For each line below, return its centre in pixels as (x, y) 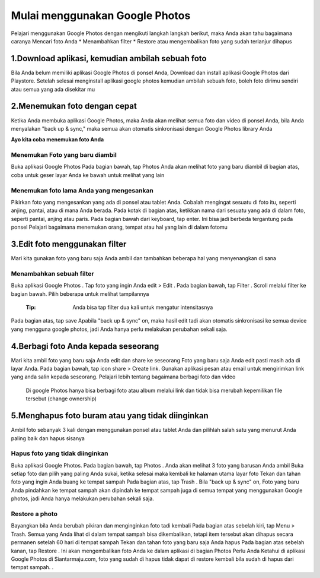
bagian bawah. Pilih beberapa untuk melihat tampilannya (80, 293)
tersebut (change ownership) (61, 399)
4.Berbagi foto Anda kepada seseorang (85, 346)
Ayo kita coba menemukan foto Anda (57, 140)
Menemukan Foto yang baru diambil (64, 155)
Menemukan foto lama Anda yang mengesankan (82, 190)
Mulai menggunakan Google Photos (101, 15)
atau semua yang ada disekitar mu (53, 89)
